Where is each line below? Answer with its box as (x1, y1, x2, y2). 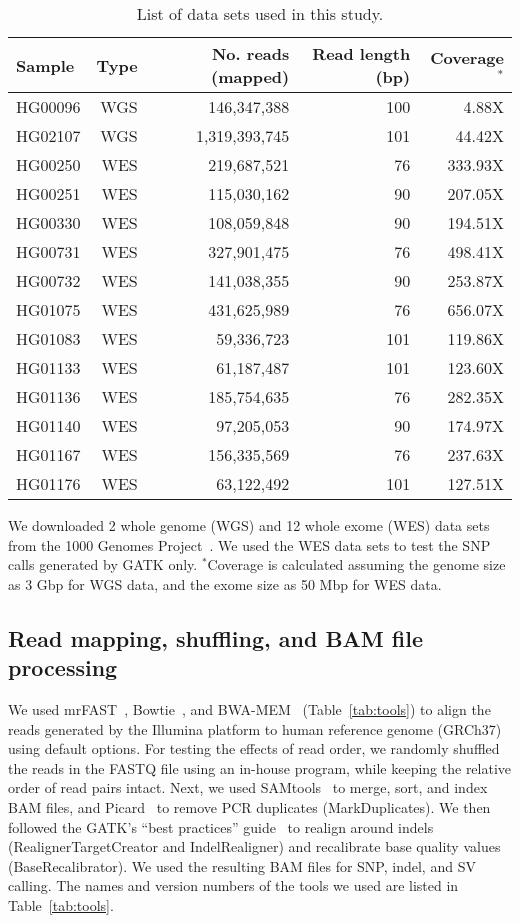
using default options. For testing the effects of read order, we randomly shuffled (8, 738, 500, 759)
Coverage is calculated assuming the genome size (207, 554, 506, 575)
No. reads (211, 42, 290, 65)
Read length (312, 42, 411, 65)
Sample (16, 53, 75, 77)
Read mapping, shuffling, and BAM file (8, 622, 423, 653)
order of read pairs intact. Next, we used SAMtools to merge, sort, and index (8, 777, 488, 798)
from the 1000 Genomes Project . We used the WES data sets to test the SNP (8, 534, 491, 555)
